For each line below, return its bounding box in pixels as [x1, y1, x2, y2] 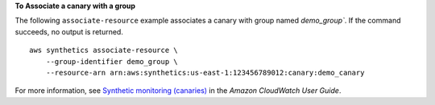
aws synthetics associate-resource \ [29, 46, 179, 55]
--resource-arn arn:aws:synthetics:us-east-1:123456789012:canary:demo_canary [45, 68, 365, 77]
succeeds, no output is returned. [14, 26, 124, 36]
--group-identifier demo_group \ [45, 57, 179, 66]
